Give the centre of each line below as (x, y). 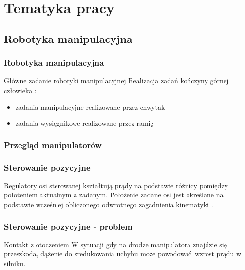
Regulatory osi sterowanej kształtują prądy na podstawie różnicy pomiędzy (116, 185)
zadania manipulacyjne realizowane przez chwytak (90, 106)
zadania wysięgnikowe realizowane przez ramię (84, 123)
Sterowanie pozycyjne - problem (68, 226)
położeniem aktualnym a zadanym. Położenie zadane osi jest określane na (114, 195)
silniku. (15, 263)
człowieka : (20, 90)
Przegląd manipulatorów (53, 145)
